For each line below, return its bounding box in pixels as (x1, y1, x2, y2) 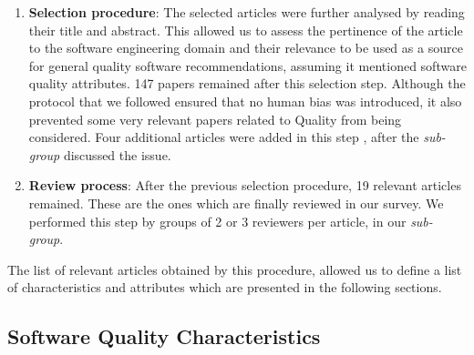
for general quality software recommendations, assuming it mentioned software (28, 56, 467, 75)
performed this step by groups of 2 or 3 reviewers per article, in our (28, 211, 407, 230)
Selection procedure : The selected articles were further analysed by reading (28, 3, 465, 21)
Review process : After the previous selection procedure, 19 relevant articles (28, 176, 461, 195)
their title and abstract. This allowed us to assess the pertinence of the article (28, 20, 463, 39)
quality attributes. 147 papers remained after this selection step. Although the (28, 74, 466, 93)
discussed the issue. (63, 145, 171, 164)
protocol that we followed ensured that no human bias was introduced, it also (28, 91, 462, 110)
